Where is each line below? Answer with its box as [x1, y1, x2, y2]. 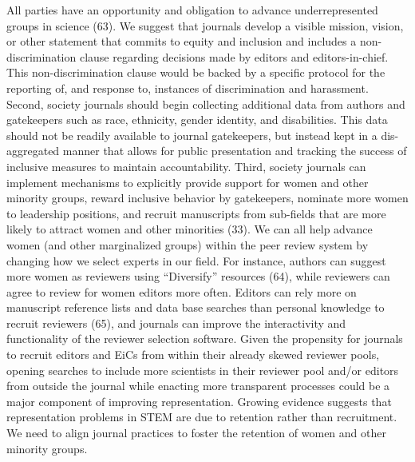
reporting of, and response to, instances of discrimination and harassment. [6, 79, 369, 96]
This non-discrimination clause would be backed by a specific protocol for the [6, 64, 385, 81]
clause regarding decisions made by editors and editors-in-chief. [79, 48, 389, 65]
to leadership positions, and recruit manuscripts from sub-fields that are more [6, 205, 386, 221]
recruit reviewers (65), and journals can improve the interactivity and [6, 314, 346, 331]
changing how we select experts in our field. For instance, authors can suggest [6, 252, 386, 269]
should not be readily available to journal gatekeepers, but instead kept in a [6, 126, 377, 143]
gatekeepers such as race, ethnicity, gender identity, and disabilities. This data [6, 111, 388, 128]
